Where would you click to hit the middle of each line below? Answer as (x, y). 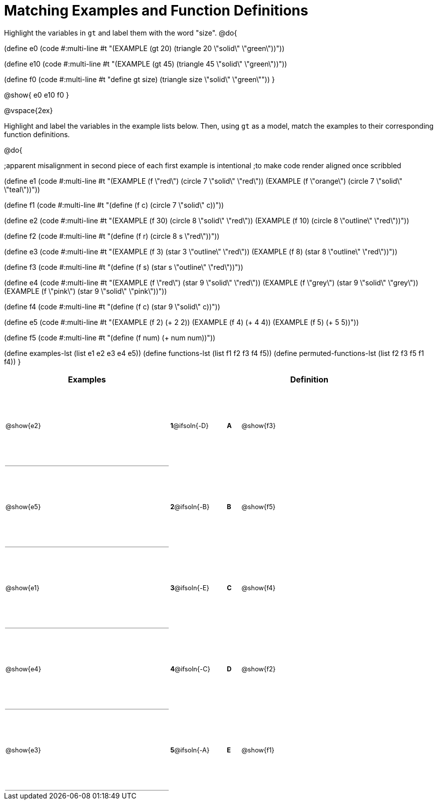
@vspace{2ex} (29, 110)
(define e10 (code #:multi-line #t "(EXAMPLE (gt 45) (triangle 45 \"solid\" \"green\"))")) (146, 64)
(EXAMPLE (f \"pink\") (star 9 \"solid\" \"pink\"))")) (86, 291)
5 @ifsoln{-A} (190, 750)
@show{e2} (23, 426)
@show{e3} (23, 750)
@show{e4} (24, 669)
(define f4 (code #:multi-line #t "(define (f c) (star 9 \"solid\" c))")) (112, 306)
